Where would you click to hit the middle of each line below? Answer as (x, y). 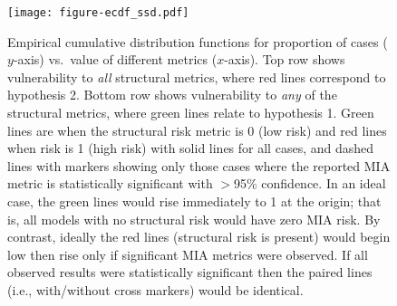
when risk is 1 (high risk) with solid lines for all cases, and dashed (191, 148)
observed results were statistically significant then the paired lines (190, 272)
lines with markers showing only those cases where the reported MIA (199, 165)
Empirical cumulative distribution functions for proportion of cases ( (198, 41)
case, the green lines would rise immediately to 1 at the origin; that (194, 201)
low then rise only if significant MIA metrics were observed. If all (188, 254)
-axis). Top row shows (285, 59)
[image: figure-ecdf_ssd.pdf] (98, 13)
